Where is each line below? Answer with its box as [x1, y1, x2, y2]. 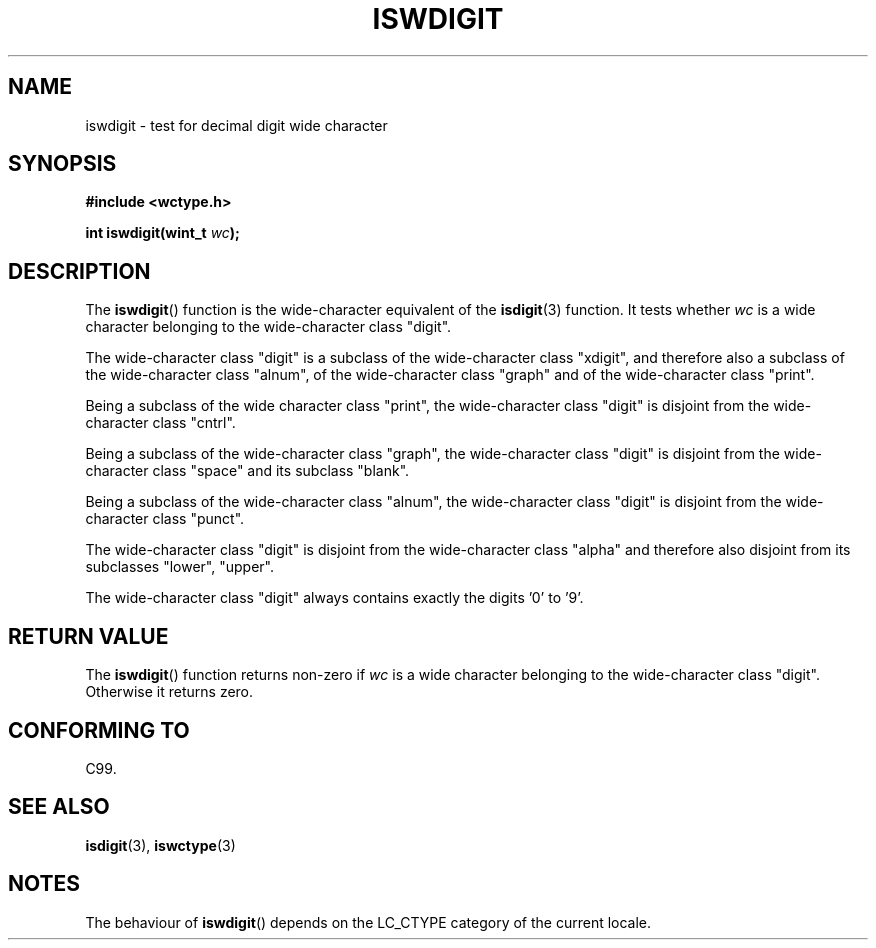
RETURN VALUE [8, 623, 169, 649]
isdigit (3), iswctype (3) [85, 836, 236, 854]
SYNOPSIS [8, 151, 117, 177]
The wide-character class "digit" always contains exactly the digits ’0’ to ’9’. [85, 589, 584, 607]
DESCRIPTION [8, 258, 151, 284]
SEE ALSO [8, 794, 110, 820]
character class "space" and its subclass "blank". [85, 462, 410, 480]
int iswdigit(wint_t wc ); [85, 224, 240, 242]
